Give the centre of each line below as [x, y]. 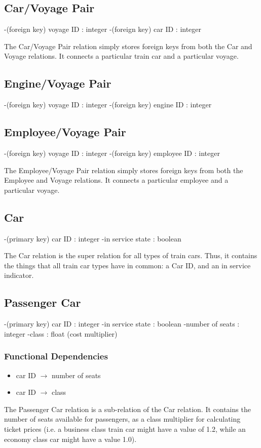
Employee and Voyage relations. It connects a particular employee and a [116, 180]
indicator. [19, 275]
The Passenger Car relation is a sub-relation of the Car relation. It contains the [127, 409]
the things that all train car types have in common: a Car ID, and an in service [127, 265]
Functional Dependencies [56, 356]
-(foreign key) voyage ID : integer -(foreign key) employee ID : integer [112, 153]
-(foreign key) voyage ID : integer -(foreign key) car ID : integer [103, 29]
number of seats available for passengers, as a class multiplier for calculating [122, 419]
